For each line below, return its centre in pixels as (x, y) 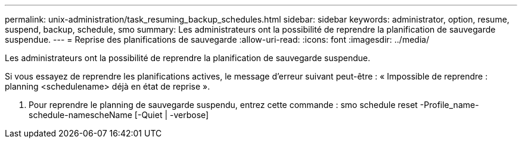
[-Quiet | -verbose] (172, 115)
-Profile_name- (449, 105)
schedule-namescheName (80, 115)
